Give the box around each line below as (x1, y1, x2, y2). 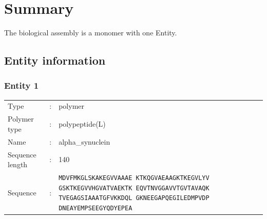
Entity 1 (4, 79, 39, 92)
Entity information (4, 52, 106, 68)
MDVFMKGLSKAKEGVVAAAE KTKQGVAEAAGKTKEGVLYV (59, 174, 209, 182)
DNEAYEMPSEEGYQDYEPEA (59, 205, 132, 212)
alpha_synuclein (59, 136, 110, 147)
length (8, 159, 28, 170)
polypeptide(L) (59, 118, 106, 129)
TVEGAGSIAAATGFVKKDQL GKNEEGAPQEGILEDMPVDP (59, 194, 209, 202)
